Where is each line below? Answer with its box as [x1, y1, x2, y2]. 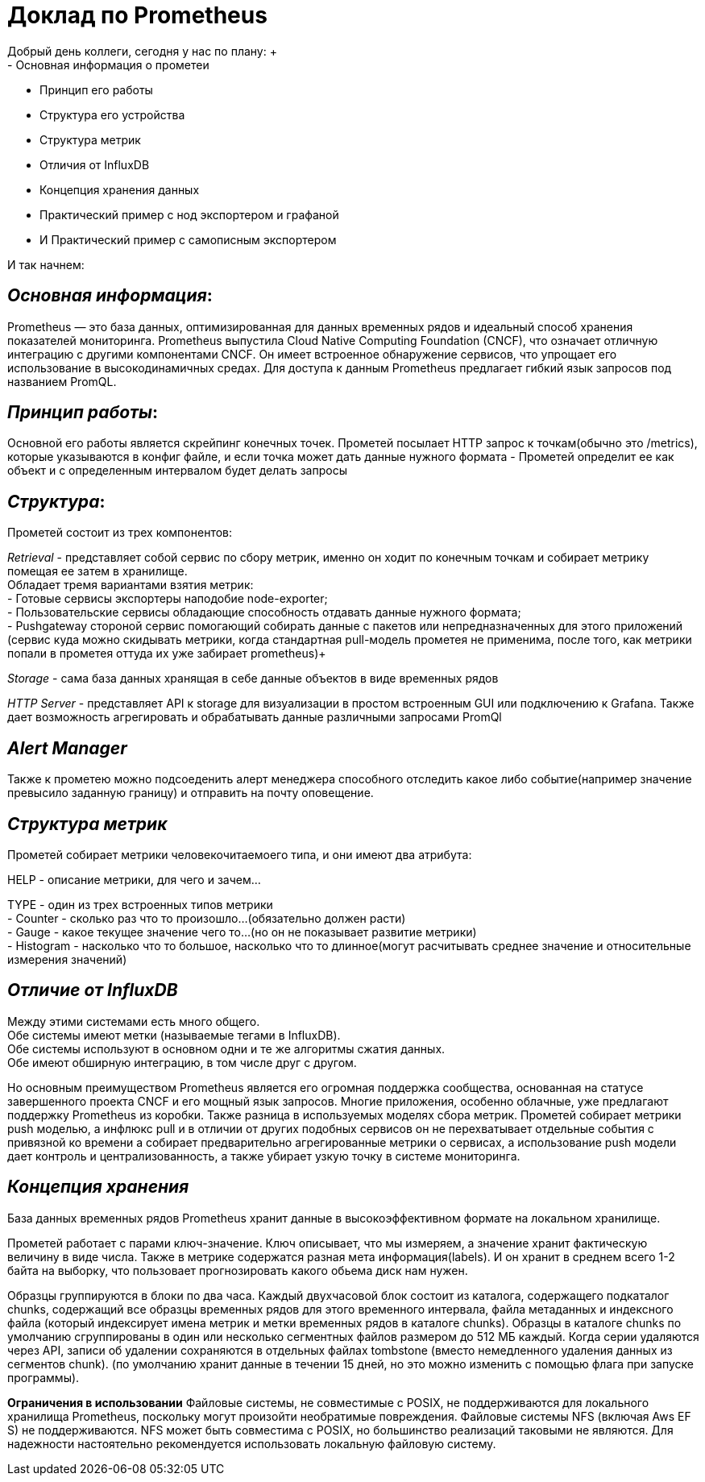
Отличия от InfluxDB [39, 157, 150, 172]
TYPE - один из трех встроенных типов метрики [7, 897, 273, 911]
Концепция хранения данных [39, 182, 200, 197]
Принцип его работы [39, 82, 153, 97]
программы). [7, 1370, 80, 1384]
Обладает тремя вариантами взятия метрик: [7, 578, 254, 592]
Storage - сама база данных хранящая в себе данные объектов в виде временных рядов [7, 671, 499, 686]
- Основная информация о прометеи [7, 57, 209, 72]
